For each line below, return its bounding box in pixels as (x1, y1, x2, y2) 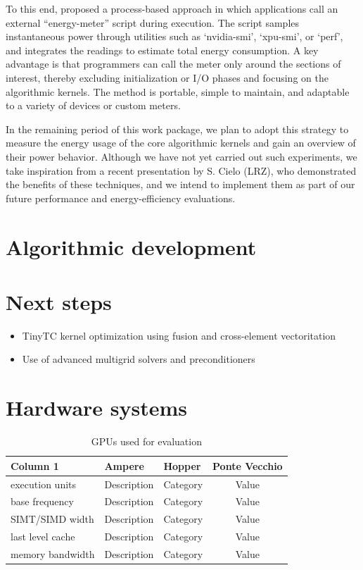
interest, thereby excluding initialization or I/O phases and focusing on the (6, 70, 329, 85)
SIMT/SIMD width (11, 512, 94, 526)
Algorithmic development (6, 232, 257, 261)
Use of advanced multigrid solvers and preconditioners (22, 352, 255, 366)
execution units (11, 476, 77, 491)
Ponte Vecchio (212, 458, 283, 473)
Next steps (6, 287, 112, 316)
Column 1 (11, 458, 59, 473)
